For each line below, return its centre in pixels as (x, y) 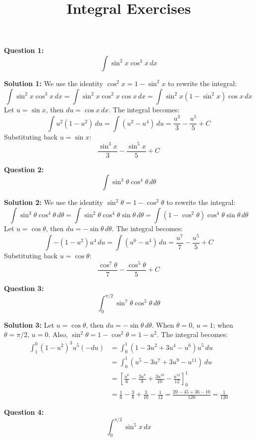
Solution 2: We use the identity (54, 202)
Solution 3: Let (29, 324)
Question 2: (24, 169)
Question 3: (24, 288)
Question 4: (24, 412)
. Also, (58, 334)
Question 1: (24, 50)
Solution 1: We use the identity (54, 83)
